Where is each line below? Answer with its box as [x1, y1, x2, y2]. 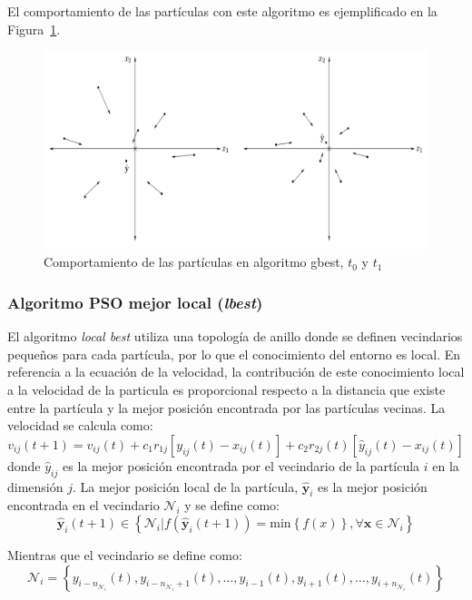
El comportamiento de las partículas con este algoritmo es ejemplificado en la [7, 2, 438, 20]
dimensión [7, 477, 64, 496]
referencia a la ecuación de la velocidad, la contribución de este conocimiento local [7, 362, 465, 381]
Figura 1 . [7, 19, 61, 38]
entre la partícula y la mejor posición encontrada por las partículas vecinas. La [7, 398, 446, 417]
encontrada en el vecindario [7, 496, 160, 515]
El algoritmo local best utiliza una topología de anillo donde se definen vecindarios [7, 327, 463, 346]
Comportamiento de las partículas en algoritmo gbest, [44, 252, 344, 271]
